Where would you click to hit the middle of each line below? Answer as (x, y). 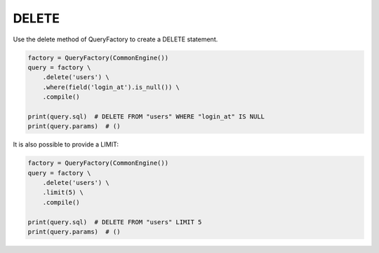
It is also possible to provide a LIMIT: (66, 144)
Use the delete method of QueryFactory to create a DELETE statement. (115, 39)
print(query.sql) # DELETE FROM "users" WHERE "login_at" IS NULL (146, 116)
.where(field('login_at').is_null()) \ (111, 87)
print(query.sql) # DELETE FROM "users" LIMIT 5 (115, 222)
